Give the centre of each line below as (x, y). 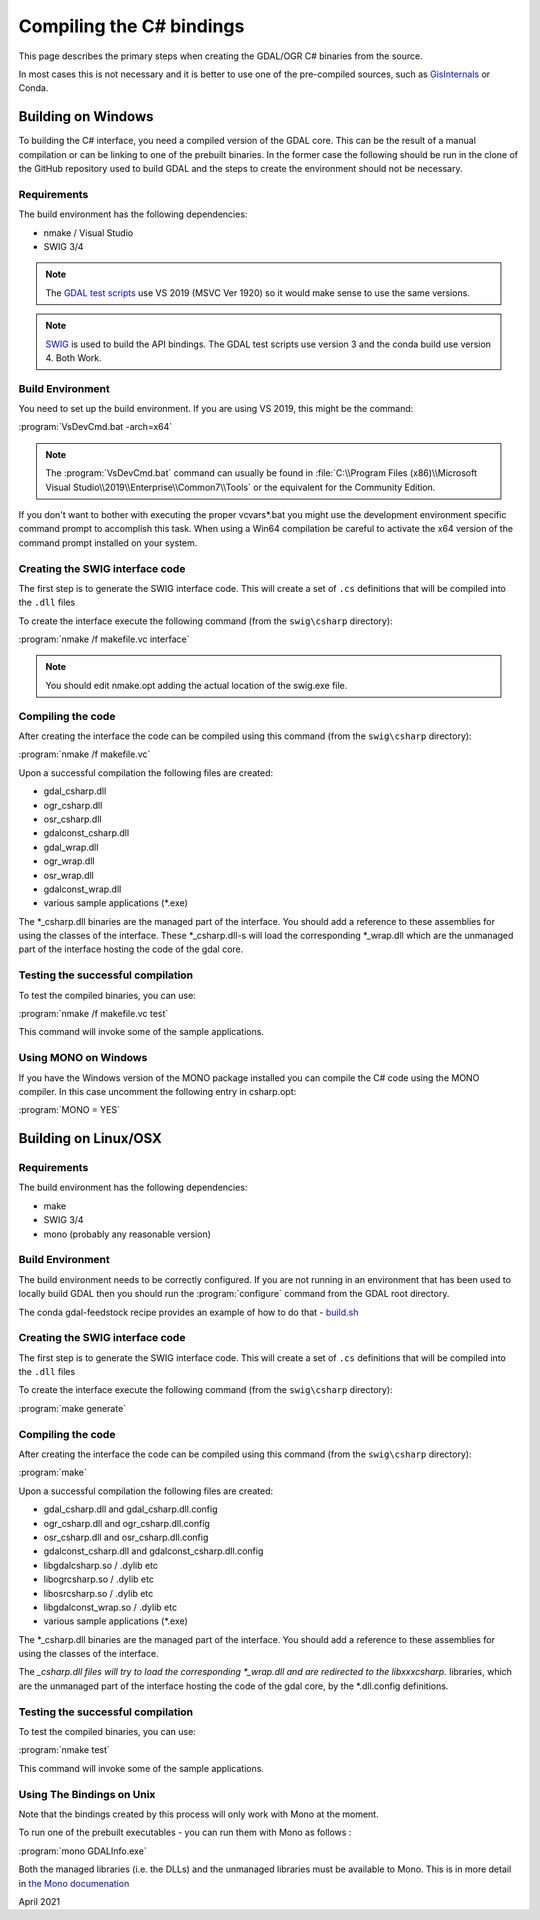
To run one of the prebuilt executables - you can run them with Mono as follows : (185, 1832)
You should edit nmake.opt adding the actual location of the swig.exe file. (196, 685)
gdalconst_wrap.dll (82, 889)
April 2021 (39, 1901)
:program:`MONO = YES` (69, 1110)
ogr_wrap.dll (69, 861)
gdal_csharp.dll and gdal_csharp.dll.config (130, 1509)
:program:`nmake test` (64, 1750)
